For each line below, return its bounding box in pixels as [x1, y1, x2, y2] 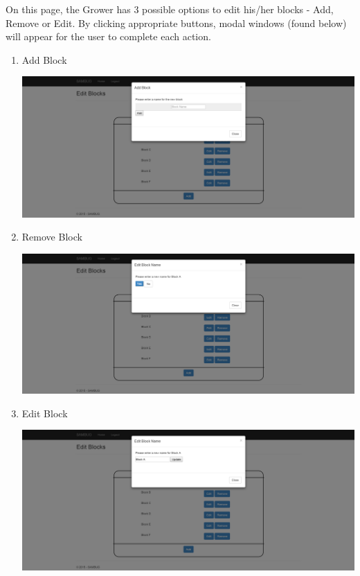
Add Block [21, 52, 67, 67]
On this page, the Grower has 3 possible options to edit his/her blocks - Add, [6, 2, 334, 16]
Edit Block [21, 405, 68, 420]
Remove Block [21, 229, 82, 244]
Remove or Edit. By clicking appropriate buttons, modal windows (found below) [6, 15, 347, 30]
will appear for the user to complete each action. [6, 29, 211, 44]
